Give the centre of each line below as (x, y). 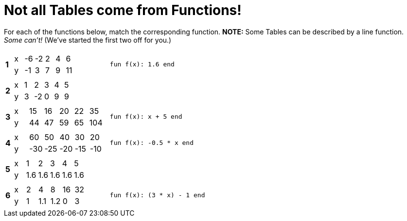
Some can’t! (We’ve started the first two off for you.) (88, 40)
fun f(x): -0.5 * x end (152, 143)
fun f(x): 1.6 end (142, 64)
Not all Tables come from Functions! (123, 10)
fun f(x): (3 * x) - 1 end (157, 195)
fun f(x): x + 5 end (146, 117)
